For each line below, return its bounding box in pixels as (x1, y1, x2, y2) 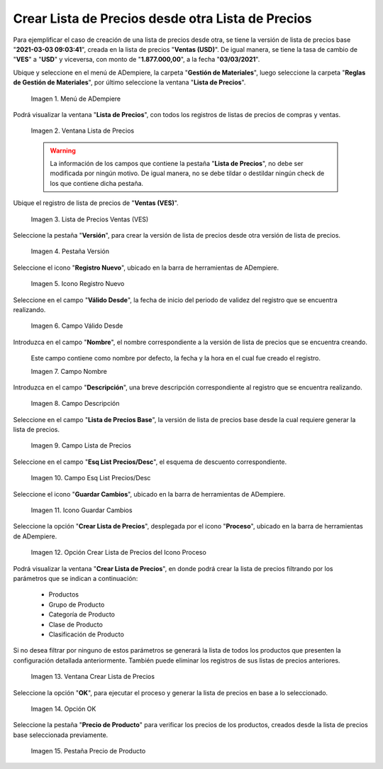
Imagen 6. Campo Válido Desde (30, 321, 123, 330)
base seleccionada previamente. (13, 731, 109, 739)
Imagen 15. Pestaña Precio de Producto (30, 747, 146, 756)
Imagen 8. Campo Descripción (30, 399, 120, 408)
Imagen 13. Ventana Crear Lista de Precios (30, 673, 155, 681)
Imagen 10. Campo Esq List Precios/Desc (30, 474, 151, 482)
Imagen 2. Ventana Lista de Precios (30, 126, 135, 135)
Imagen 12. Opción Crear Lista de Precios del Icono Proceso (30, 548, 207, 557)
